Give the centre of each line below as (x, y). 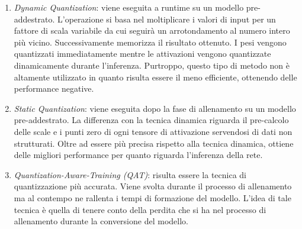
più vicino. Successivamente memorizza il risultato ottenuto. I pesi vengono (150, 42)
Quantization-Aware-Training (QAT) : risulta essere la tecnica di (130, 174)
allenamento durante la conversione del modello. (101, 221)
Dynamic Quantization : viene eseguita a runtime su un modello (129, 7)
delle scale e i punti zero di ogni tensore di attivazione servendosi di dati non (153, 131)
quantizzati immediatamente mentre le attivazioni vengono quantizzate (142, 54)
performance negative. (54, 88)
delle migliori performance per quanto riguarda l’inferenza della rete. (138, 155)
